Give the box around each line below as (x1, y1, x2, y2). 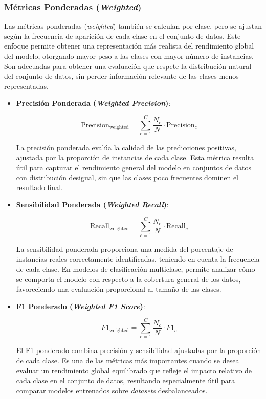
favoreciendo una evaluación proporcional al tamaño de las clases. (16, 284, 221, 294)
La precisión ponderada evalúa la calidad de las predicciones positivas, (16, 142, 236, 153)
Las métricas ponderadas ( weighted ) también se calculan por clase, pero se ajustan (4, 20, 262, 31)
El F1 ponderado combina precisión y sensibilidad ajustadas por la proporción (16, 345, 261, 356)
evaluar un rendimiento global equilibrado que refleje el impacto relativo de (16, 365, 252, 375)
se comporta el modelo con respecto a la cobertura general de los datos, (16, 273, 241, 284)
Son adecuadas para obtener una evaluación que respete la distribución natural (4, 60, 252, 71)
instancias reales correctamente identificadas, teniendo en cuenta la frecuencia (16, 253, 260, 264)
